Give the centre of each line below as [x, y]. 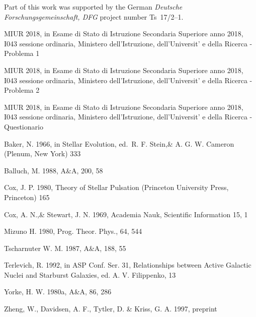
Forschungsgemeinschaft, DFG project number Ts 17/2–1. [94, 16]
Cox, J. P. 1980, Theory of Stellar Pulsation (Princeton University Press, [116, 187]
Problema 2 [22, 90]
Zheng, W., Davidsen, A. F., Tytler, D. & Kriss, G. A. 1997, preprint [111, 309]
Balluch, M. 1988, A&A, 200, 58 [54, 170]
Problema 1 [22, 53]
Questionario [24, 126]
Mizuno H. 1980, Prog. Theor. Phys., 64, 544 [73, 231]
